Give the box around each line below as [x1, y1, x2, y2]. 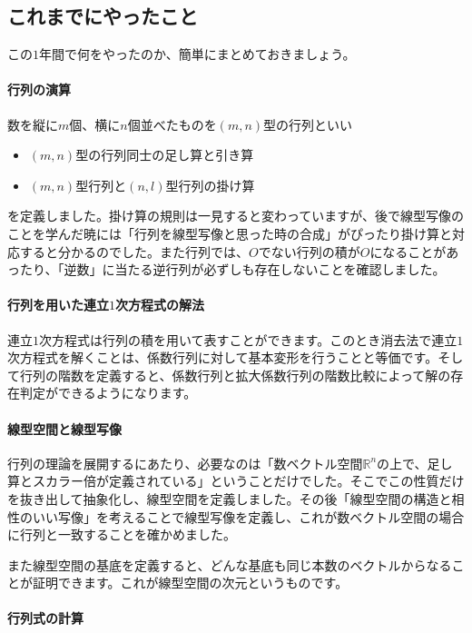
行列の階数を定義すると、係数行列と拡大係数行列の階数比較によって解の [19, 365, 451, 384]
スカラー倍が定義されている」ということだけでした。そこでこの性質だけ [32, 471, 465, 490]
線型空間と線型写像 [7, 419, 122, 438]
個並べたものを [127, 114, 217, 134]
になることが [369, 242, 447, 261]
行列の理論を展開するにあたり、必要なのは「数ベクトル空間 [7, 453, 363, 472]
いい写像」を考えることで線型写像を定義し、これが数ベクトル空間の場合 [32, 507, 465, 526]
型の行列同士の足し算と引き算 [75, 145, 254, 164]
